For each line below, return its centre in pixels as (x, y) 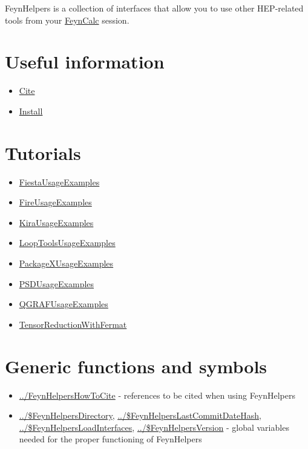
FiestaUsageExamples (59, 181)
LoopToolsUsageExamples (67, 243)
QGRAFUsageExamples (64, 304)
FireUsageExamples (55, 202)
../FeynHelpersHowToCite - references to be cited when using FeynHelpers (157, 395)
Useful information (85, 62)
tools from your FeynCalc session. (67, 20)
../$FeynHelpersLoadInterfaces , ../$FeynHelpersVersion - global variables (154, 427)
